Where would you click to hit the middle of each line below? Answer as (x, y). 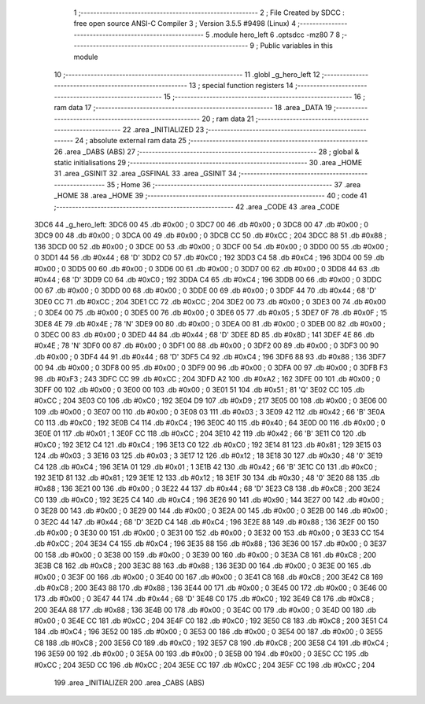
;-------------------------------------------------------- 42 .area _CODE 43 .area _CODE (197, 206)
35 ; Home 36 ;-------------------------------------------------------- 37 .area (234, 184)
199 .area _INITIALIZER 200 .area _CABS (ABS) (129, 683)
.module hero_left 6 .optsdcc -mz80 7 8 (276, 35)
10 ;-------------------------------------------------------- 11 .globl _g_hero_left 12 (187, 74)
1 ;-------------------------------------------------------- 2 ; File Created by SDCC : (209, 13)
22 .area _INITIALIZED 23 (163, 129)
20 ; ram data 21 (228, 119)
